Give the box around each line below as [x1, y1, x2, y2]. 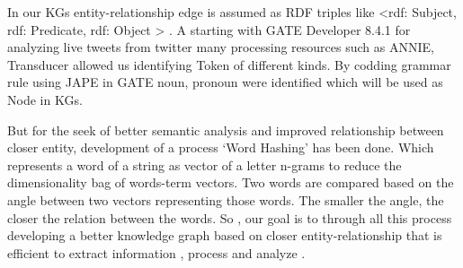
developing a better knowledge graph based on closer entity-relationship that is [7, 226, 442, 245]
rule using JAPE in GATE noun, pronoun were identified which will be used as [7, 73, 443, 91]
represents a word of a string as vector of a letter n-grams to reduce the [7, 155, 402, 174]
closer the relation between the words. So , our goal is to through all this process [7, 208, 452, 227]
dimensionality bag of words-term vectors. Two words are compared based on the [7, 173, 454, 192]
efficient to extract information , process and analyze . [7, 243, 306, 262]
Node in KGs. [7, 90, 83, 108]
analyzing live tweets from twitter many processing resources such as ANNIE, [7, 38, 434, 56]
